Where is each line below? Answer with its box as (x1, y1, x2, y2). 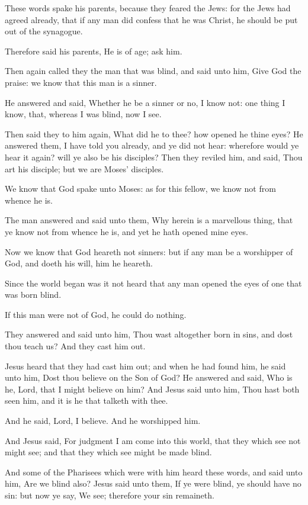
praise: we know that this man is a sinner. (5, 76, 157, 88)
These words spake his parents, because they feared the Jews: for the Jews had (5, 2, 291, 14)
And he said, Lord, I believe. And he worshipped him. (5, 414, 201, 427)
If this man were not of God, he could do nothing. (5, 308, 187, 320)
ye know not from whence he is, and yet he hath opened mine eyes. (5, 225, 248, 237)
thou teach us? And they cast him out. (5, 340, 146, 352)
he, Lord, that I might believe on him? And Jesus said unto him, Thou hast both (5, 382, 300, 395)
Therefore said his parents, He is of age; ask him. (5, 44, 182, 57)
